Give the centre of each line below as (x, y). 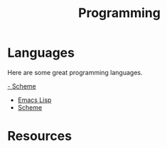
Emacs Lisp (34, 100)
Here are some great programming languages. (75, 72)
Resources (40, 136)
